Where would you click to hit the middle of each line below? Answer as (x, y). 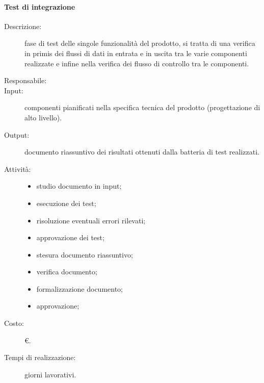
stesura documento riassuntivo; (85, 254)
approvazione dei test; (70, 237)
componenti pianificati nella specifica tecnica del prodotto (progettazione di (142, 107)
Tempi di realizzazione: (40, 357)
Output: (17, 134)
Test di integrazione (40, 6)
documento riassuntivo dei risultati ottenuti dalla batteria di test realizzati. (142, 152)
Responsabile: (25, 80)
